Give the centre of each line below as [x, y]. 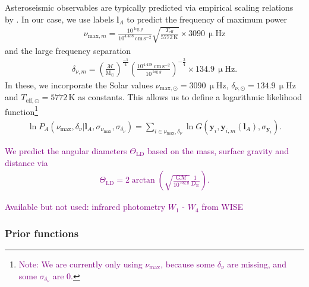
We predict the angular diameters [66, 150]
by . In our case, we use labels [59, 19]
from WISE [223, 207]
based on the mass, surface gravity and [218, 150]
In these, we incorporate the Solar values [79, 84]
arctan [143, 181]
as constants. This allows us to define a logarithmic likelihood [190, 97]
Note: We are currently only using [81, 264]
